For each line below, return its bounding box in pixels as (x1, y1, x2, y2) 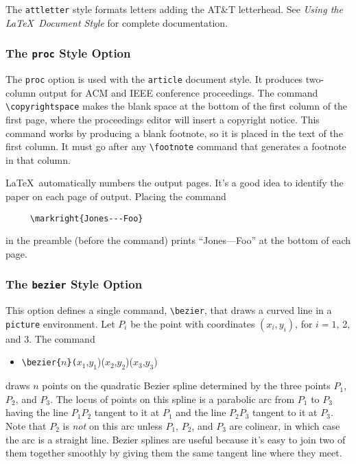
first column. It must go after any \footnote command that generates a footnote (5, 139, 346, 154)
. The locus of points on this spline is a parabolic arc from (50, 391, 295, 406)
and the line (176, 405, 226, 419)
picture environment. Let (5, 316, 115, 330)
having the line (5, 405, 69, 419)
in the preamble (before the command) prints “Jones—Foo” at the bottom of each (5, 233, 351, 247)
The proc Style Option (5, 45, 131, 62)
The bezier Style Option (5, 276, 143, 293)
